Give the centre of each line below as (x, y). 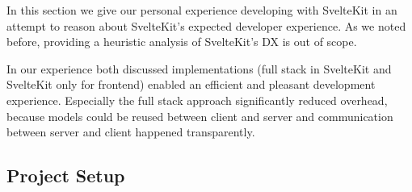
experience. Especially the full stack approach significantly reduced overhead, (197, 100)
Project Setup (66, 175)
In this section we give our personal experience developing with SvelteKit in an (202, 10)
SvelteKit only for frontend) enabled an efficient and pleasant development (191, 84)
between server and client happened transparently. (131, 132)
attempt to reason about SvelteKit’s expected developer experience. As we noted (206, 25)
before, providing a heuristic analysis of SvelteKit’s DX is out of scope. (182, 42)
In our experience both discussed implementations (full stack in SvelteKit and (199, 68)
